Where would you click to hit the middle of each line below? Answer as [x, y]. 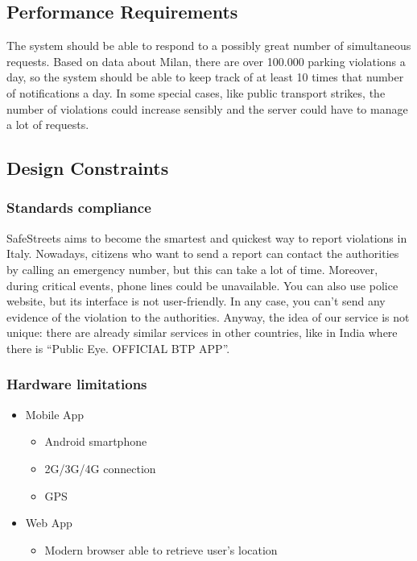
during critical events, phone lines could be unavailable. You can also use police [202, 285]
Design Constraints [88, 168]
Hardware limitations [77, 384]
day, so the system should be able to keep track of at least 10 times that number [205, 77]
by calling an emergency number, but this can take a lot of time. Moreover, [192, 269]
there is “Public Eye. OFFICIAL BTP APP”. [118, 348]
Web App [49, 523]
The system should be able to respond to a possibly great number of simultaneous [209, 46]
